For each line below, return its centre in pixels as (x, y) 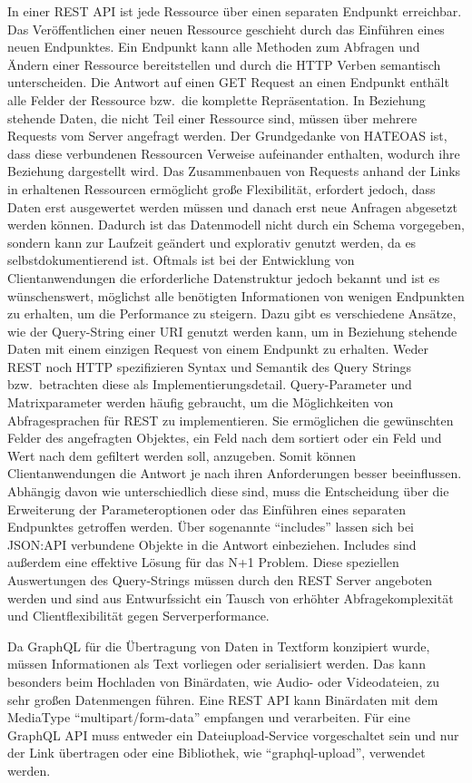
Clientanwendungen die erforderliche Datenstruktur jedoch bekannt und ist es (224, 277)
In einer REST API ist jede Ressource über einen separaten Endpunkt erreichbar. (235, 11)
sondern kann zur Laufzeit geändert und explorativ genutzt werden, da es (212, 242)
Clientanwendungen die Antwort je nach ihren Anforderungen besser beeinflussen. (235, 473)
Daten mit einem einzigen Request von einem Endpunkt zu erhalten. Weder (218, 349)
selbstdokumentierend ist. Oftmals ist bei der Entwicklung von (181, 260)
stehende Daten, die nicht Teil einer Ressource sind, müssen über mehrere (212, 117)
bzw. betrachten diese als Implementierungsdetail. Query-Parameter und (210, 384)
